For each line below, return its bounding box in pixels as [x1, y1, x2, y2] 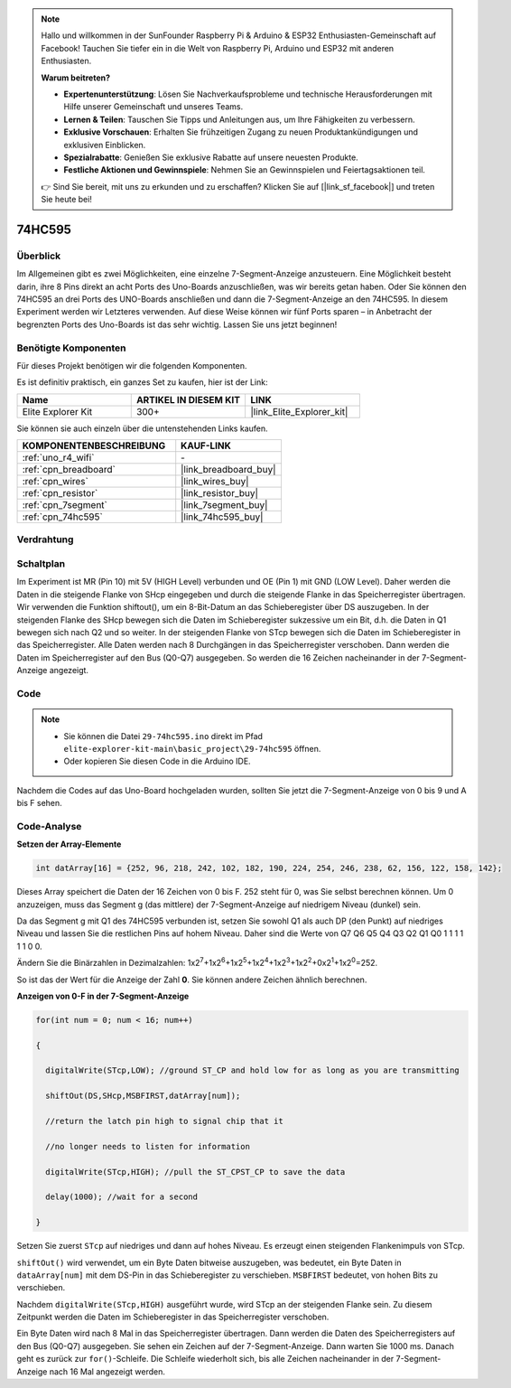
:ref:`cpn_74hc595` [22, 511, 103, 523]
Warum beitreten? [41, 72, 111, 83]
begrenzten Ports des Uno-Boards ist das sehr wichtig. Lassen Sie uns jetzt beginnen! [16, 319, 338, 330]
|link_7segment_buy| [181, 499, 268, 511]
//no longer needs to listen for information [45, 1141, 250, 1151]
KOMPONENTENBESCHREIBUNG [22, 439, 166, 452]
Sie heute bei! [41, 194, 92, 205]
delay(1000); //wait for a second [45, 1192, 199, 1202]
